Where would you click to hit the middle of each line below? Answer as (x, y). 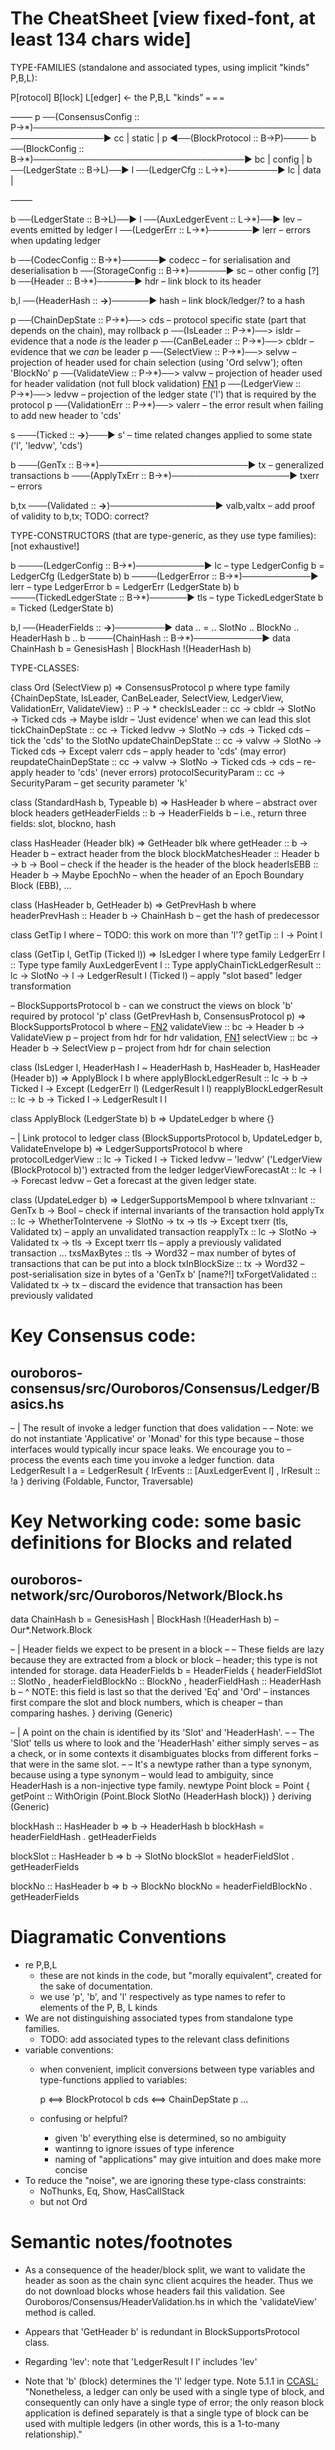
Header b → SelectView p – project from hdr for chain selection (141, 1048)
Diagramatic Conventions (118, 1937)
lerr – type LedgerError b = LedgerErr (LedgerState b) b (125, 586)
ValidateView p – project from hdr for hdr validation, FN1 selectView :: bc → (164, 1037)
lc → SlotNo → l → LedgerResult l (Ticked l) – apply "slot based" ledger (156, 975)
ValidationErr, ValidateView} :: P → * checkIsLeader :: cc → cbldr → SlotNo (163, 708)
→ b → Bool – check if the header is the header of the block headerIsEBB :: (164, 864)
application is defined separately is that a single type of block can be (166, 2413)
